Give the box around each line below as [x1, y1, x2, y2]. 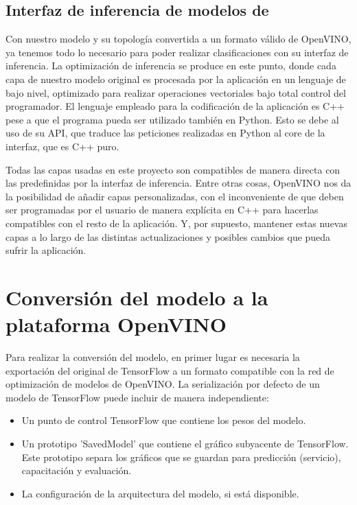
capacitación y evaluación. [21, 463, 132, 478]
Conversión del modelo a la [5, 283, 268, 311]
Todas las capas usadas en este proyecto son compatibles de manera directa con [5, 162, 341, 176]
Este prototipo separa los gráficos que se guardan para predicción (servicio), [21, 449, 341, 464]
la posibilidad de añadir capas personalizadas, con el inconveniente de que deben [5, 189, 344, 203]
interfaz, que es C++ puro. [5, 139, 119, 153]
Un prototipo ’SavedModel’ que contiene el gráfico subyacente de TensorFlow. [21, 436, 349, 450]
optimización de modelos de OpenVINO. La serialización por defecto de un [5, 377, 320, 391]
